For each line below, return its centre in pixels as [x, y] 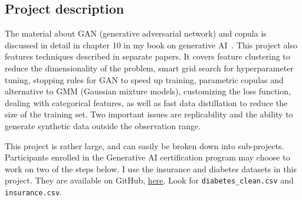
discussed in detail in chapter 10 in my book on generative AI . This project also [151, 45]
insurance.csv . [33, 191]
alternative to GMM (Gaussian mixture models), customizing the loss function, [148, 91]
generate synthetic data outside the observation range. [103, 125]
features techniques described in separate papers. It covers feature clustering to [147, 56]
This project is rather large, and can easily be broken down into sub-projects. [145, 145]
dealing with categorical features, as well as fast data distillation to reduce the [146, 102]
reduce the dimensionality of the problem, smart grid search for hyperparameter [149, 68]
